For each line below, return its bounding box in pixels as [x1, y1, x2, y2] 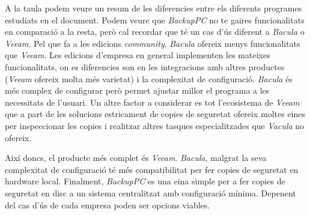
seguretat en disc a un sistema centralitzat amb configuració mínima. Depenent [5, 186, 296, 199]
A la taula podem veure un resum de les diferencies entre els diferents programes [5, 2, 302, 14]
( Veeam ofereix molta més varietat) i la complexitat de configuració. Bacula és [5, 72, 293, 85]
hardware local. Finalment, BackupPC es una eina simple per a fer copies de [5, 175, 285, 187]
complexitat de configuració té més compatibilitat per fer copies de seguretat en [5, 163, 299, 175]
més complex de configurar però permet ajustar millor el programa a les [5, 84, 270, 97]
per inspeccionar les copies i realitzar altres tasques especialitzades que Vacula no [5, 119, 305, 132]
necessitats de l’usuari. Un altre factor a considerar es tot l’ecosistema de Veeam [5, 95, 300, 108]
